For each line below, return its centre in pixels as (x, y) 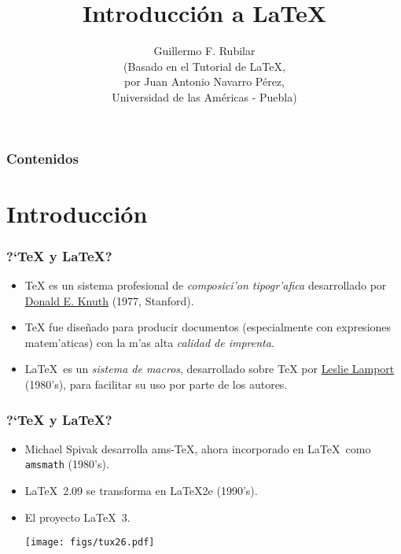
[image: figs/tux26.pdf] (90, 543)
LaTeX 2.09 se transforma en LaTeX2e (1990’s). (141, 491)
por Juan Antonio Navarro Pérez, (204, 81)
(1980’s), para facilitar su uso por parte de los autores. (156, 384)
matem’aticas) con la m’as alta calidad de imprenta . (149, 342)
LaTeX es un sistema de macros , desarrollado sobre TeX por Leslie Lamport (210, 369)
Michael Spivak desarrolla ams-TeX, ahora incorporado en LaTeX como (198, 448)
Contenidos (42, 158)
